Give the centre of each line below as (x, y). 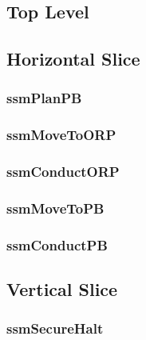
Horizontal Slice (73, 59)
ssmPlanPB (44, 98)
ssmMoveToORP (61, 135)
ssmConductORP (63, 172)
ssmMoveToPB (55, 208)
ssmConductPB (57, 244)
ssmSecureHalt (55, 328)
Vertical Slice (62, 289)
